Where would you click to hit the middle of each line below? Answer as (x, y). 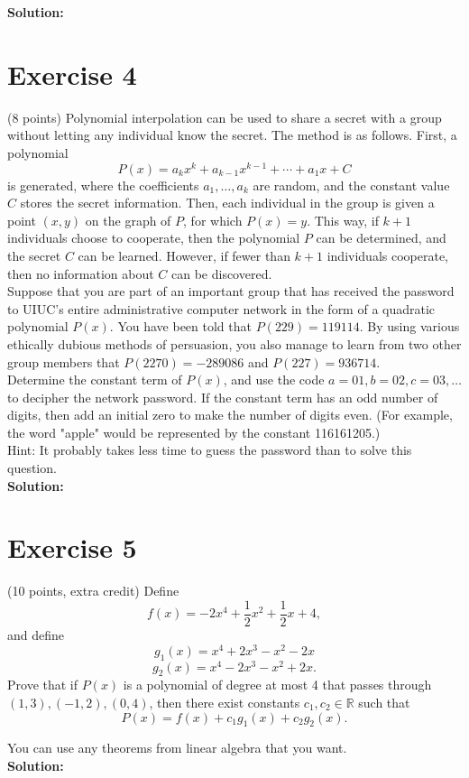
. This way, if (343, 220)
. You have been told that (180, 326)
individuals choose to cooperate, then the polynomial (154, 238)
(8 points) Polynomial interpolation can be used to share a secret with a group (225, 117)
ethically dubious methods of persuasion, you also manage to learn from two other (234, 343)
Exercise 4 (72, 74)
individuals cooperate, (388, 255)
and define (36, 635)
